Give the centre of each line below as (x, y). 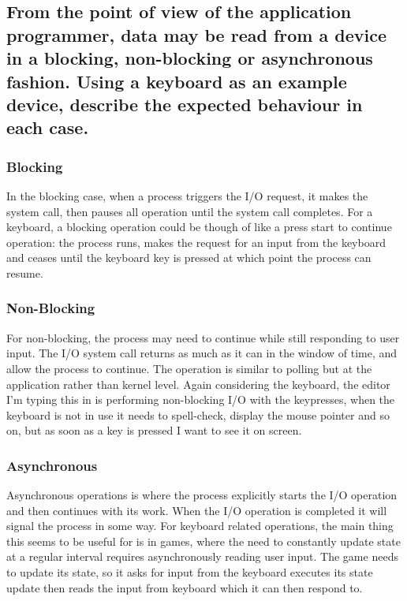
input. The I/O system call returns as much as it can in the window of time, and (202, 353)
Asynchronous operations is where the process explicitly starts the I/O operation (202, 495)
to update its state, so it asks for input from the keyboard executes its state (190, 572)
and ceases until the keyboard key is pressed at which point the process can (189, 258)
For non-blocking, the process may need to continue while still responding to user (203, 337)
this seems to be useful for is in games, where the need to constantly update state (203, 541)
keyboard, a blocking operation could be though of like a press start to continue (199, 227)
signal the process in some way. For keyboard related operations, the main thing (200, 526)
